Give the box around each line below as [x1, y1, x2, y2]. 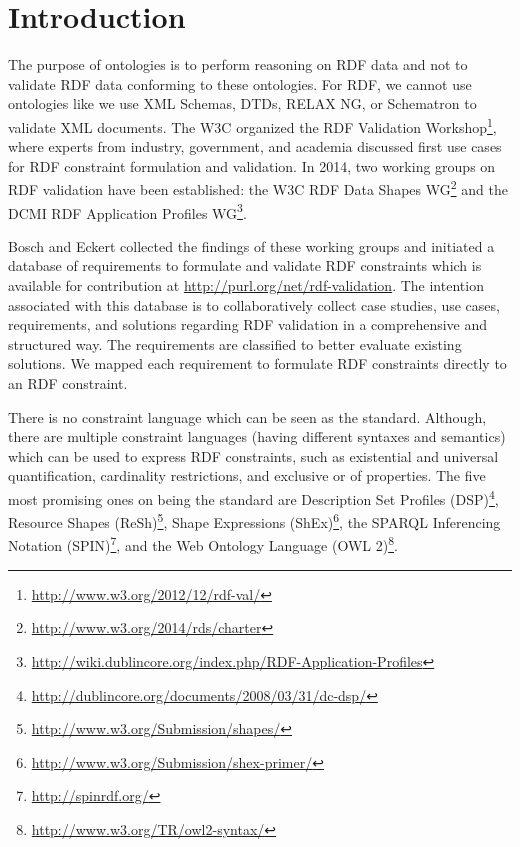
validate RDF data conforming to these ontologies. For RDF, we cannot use [8, 73, 472, 94]
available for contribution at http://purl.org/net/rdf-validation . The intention [8, 275, 484, 296]
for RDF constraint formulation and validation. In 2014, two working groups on [8, 155, 496, 176]
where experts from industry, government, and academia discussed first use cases [8, 136, 502, 157]
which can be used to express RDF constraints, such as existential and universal [8, 445, 499, 466]
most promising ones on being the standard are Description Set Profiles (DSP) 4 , [8, 485, 499, 509]
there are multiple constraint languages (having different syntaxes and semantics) [8, 426, 506, 447]
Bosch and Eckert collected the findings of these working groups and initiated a [8, 235, 495, 256]
